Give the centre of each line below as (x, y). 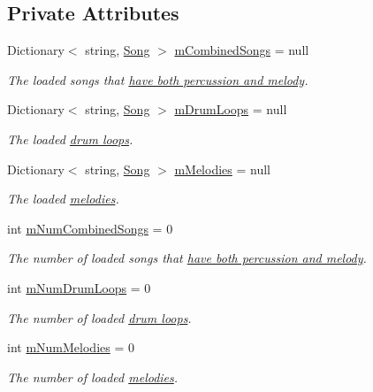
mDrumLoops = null (231, 109)
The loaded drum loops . (70, 138)
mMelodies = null (222, 169)
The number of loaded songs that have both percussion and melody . (187, 258)
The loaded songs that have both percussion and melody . (158, 79)
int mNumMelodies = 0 (71, 347)
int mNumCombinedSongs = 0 (90, 228)
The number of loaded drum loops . (99, 317)
